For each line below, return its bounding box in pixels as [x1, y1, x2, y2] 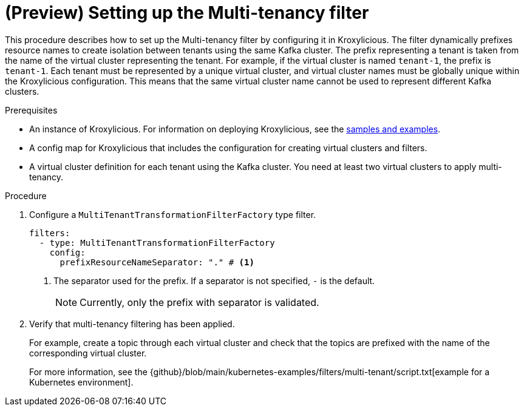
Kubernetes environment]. [29, 376, 134, 387]
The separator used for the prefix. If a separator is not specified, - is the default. [53, 275, 375, 286]
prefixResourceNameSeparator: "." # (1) [60, 257, 254, 267]
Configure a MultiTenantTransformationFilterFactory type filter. [29, 209, 316, 220]
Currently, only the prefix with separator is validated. [80, 296, 319, 308]
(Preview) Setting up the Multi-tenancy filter [5, 2, 369, 23]
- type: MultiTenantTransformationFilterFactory [39, 237, 275, 248]
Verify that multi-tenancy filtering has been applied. [29, 318, 235, 329]
